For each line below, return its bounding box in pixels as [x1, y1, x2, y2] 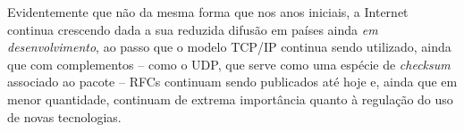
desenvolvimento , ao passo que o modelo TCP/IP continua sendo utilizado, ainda [7, 37, 451, 56]
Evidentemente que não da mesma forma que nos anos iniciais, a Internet [7, 3, 409, 21]
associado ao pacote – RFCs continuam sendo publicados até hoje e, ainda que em [7, 72, 458, 91]
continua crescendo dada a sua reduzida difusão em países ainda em [7, 20, 378, 38]
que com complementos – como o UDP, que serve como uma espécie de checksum [7, 54, 451, 73]
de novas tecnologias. [7, 107, 122, 126]
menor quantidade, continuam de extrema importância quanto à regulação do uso [7, 89, 453, 108]
